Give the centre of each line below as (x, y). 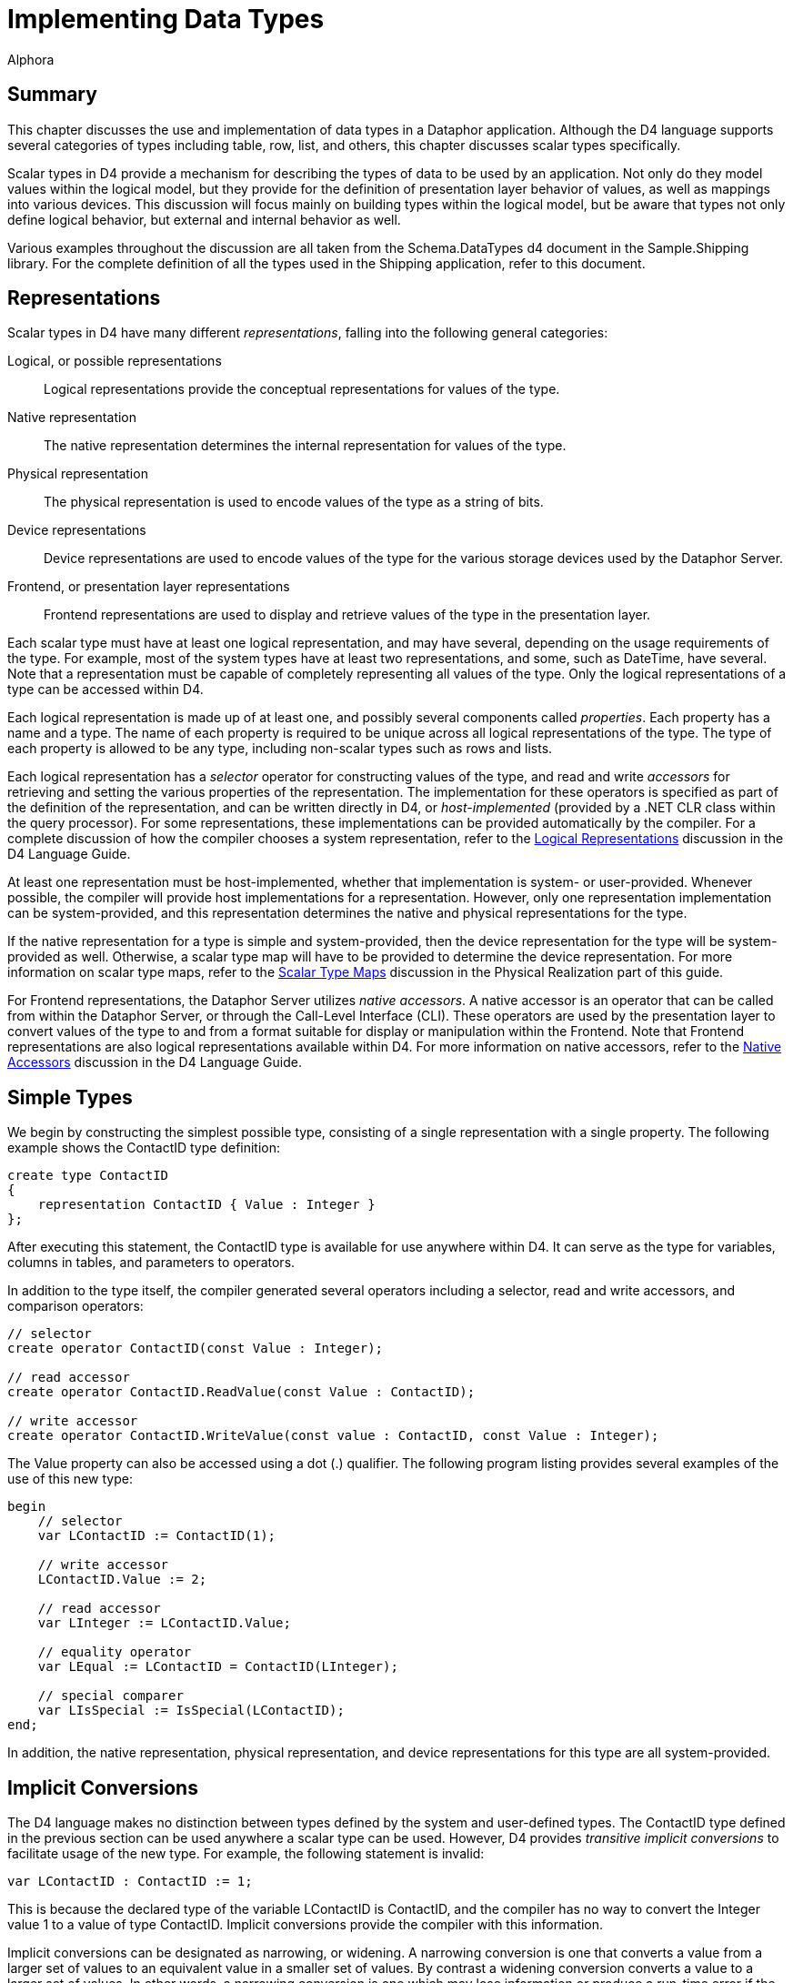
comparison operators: (75, 1306)
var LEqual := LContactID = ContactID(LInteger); (218, 1667)
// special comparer (110, 1696)
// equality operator (115, 1652)
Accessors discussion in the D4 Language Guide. (155, 1062)
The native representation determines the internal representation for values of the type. (305, 446)
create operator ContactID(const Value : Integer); (196, 1349)
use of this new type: (70, 1479)
